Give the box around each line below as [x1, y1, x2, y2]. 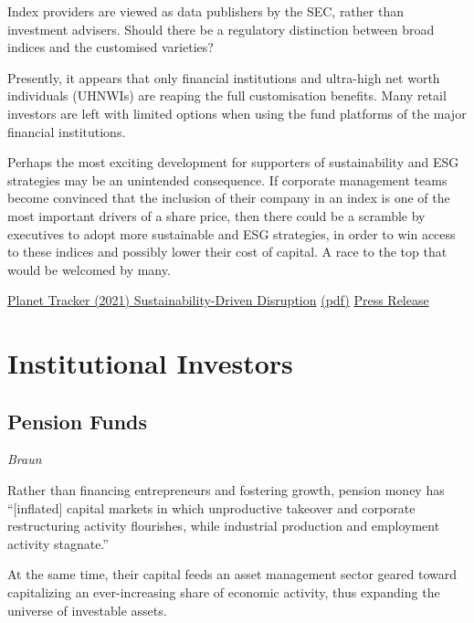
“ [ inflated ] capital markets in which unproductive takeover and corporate [7, 498, 416, 517]
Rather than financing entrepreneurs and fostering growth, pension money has [7, 480, 445, 500]
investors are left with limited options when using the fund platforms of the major [7, 103, 467, 122]
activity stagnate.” [7, 533, 109, 553]
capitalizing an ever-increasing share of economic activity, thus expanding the [7, 583, 440, 602]
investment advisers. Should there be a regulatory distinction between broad [7, 19, 435, 38]
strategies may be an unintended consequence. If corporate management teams [7, 170, 448, 189]
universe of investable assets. [7, 600, 167, 619]
